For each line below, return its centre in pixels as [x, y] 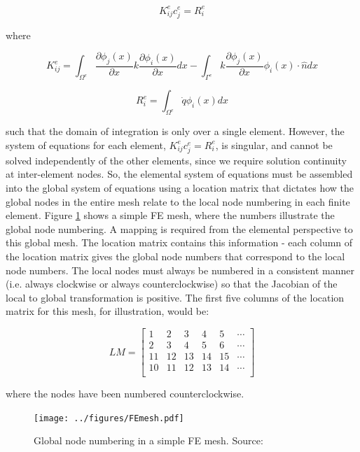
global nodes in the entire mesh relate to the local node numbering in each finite [178, 201]
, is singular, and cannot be [274, 144]
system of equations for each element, [86, 144]
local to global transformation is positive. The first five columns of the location [175, 297]
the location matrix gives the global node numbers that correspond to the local [175, 256]
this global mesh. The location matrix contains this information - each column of [179, 242]
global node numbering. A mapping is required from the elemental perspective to [179, 228]
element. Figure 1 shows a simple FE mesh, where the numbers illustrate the [170, 215]
